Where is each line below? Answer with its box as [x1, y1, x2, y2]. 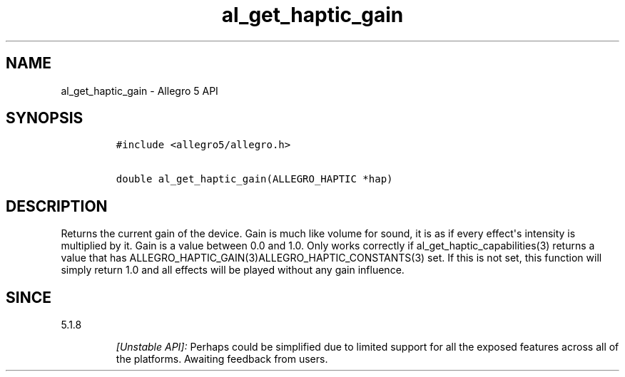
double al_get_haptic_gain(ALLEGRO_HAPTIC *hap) [116, 173, 393, 185]
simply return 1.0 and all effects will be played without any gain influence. [61, 264, 405, 277]
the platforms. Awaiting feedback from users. [116, 353, 328, 366]
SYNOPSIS [6, 109, 83, 128]
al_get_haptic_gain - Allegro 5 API [61, 84, 218, 97]
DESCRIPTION [6, 197, 108, 215]
